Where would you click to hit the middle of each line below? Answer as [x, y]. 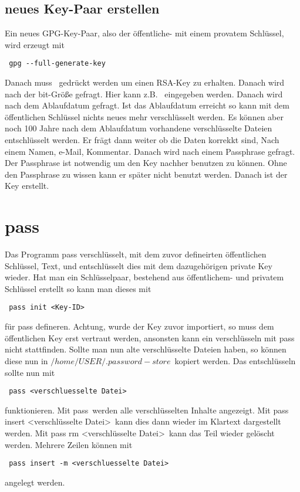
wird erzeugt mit [35, 44]
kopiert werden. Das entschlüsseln [235, 360]
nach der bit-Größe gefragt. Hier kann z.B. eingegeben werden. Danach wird [144, 94]
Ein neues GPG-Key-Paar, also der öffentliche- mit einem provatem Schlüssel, [144, 33]
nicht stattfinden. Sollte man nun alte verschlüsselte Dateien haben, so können [146, 349]
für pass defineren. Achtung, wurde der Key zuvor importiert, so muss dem [139, 326]
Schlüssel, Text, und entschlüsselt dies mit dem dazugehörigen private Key [139, 265]
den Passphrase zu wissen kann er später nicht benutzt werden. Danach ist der [146, 174]
